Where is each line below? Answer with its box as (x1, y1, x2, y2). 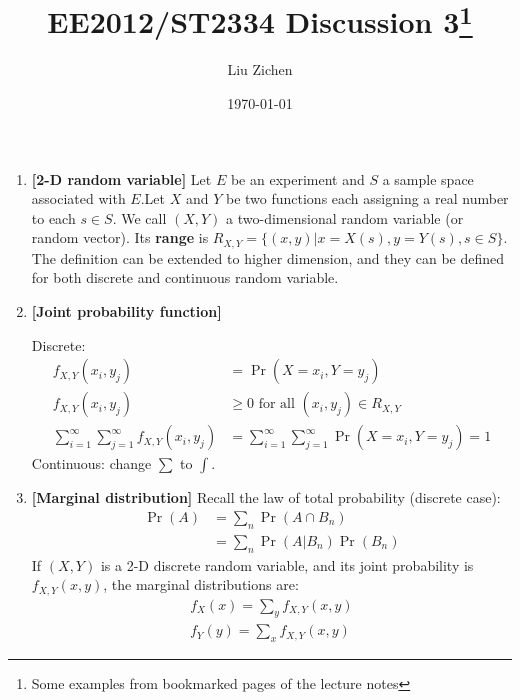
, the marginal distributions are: (103, 574, 299, 595)
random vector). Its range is (31, 227, 209, 248)
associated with (31, 188, 126, 209)
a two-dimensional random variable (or (226, 207, 464, 228)
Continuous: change (31, 453, 152, 474)
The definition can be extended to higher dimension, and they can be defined (31, 247, 505, 268)
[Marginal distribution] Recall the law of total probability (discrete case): (31, 487, 501, 508)
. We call (112, 207, 167, 228)
